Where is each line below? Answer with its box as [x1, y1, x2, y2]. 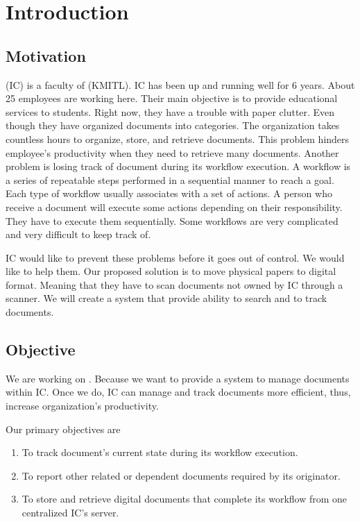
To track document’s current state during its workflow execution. [22, 445, 298, 460]
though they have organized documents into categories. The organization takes [6, 118, 340, 133]
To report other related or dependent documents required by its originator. [22, 468, 341, 482]
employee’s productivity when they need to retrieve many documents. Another [6, 145, 339, 160]
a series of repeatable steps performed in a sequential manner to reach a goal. [6, 172, 334, 187]
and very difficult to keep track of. [6, 227, 151, 242]
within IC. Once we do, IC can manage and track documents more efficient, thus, [6, 385, 351, 399]
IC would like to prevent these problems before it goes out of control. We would [6, 250, 345, 264]
